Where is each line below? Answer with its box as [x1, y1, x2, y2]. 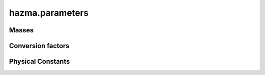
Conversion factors [9, 42, 70, 50]
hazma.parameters [9, 7, 89, 18]
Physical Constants [9, 57, 70, 66]
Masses [9, 26, 34, 34]
